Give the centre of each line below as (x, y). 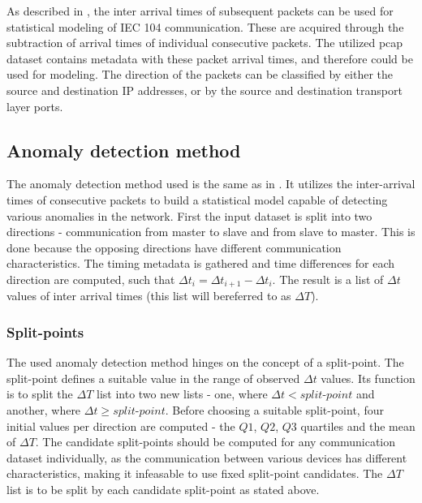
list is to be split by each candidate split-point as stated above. (163, 489)
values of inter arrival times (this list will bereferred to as (149, 296)
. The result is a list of (328, 279)
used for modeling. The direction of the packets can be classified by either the (200, 74)
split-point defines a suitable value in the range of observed (153, 378)
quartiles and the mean (358, 426)
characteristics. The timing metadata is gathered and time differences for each (201, 263)
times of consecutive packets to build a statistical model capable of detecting (197, 199)
